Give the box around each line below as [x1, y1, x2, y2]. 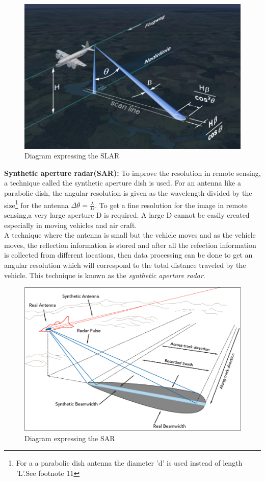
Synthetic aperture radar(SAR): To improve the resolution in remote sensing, [4, 167, 261, 178]
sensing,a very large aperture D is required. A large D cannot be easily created [4, 210, 250, 220]
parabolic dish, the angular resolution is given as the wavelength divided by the [4, 188, 252, 198]
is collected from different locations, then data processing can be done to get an [4, 249, 253, 260]
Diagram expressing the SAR [24, 432, 115, 443]
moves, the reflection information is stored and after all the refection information [4, 239, 256, 250]
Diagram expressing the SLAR [24, 150, 120, 161]
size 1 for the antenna [4, 198, 69, 210]
